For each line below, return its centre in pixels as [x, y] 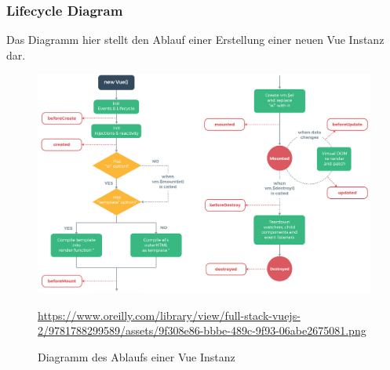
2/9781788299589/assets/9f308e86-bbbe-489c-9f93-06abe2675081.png [202, 330]
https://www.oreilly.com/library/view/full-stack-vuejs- [169, 315]
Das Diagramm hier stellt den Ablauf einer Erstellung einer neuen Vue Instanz [195, 40]
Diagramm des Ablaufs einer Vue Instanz [137, 356]
